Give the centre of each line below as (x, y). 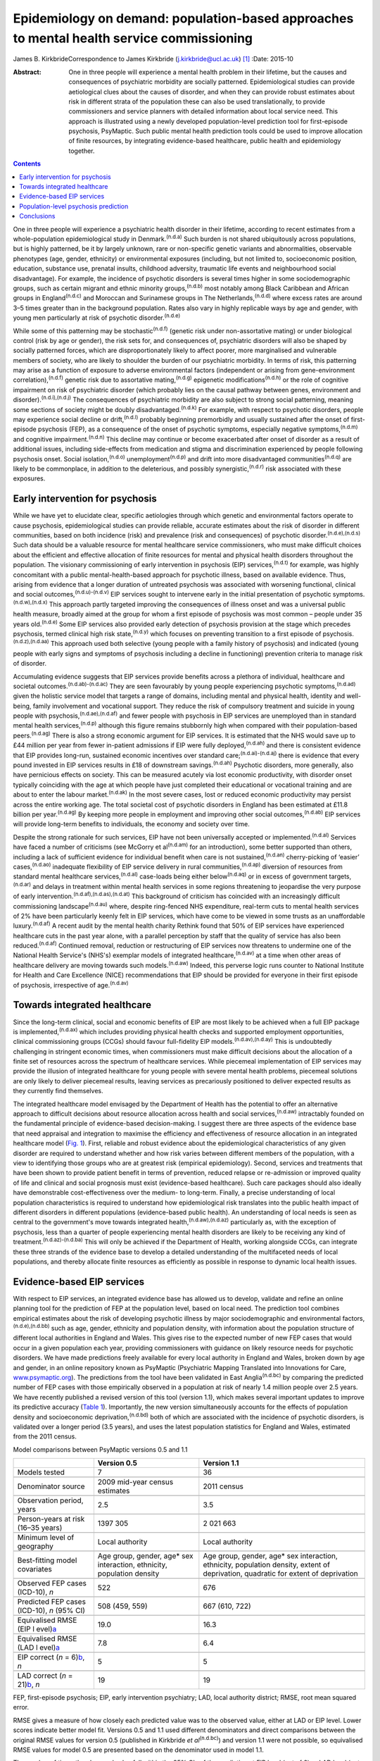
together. (82, 151)
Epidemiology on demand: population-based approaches (183, 18)
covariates (34, 1569)
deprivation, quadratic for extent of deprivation (280, 1574)
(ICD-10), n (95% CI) (51, 1611)
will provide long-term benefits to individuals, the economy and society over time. (131, 824)
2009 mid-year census (135, 1482)
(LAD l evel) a (38, 1648)
